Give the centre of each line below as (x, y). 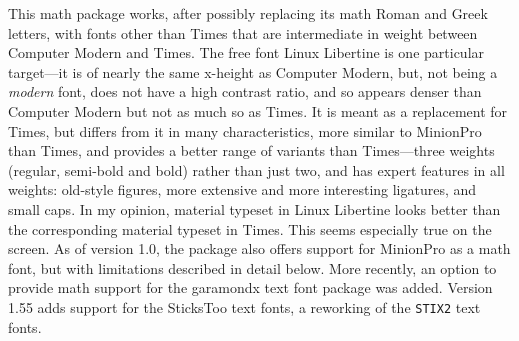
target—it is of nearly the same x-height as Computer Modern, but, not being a (253, 71)
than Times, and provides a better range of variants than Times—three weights (251, 150)
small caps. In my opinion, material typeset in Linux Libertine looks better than (254, 208)
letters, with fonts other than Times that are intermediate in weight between (243, 32)
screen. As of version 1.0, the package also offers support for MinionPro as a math (259, 248)
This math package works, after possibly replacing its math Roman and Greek (248, 13)
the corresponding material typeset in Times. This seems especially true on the (250, 228)
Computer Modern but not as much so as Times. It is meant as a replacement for (258, 110)
